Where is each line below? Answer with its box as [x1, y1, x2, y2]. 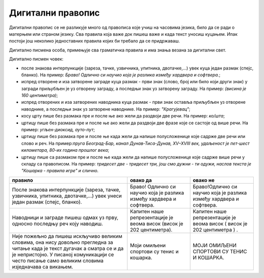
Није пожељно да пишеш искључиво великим [12, 232, 122, 239]
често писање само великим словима [12, 257, 104, 264]
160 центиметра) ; [21, 93, 58, 98]
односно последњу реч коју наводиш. [12, 220, 103, 227]
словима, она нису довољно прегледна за [12, 239, 113, 246]
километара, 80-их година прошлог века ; [21, 147, 110, 153]
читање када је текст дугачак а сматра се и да [12, 245, 124, 252]
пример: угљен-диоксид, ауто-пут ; [21, 127, 95, 133]
